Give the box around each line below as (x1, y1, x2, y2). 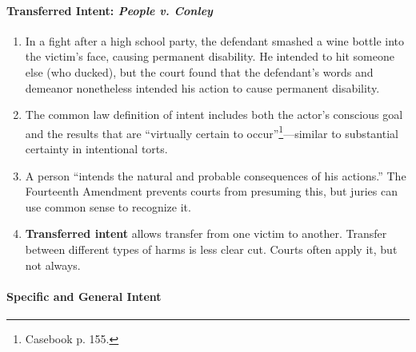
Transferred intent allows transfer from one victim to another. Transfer (25, 225, 387, 242)
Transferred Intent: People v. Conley (6, 2, 213, 18)
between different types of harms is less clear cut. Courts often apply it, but (25, 240, 398, 257)
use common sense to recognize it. (25, 198, 191, 215)
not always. (25, 256, 81, 273)
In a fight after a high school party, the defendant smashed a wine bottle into (25, 32, 405, 49)
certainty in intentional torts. (25, 140, 168, 157)
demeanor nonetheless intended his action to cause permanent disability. (25, 79, 380, 96)
